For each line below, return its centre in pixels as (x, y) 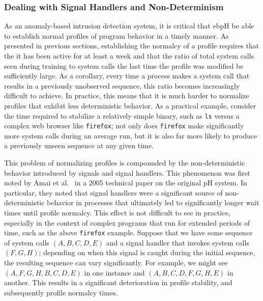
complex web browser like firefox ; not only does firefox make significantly (124, 126)
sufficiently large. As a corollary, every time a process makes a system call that (127, 76)
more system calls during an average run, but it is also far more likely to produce (131, 135)
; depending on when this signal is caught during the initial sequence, (147, 252)
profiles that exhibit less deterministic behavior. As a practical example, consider (130, 105)
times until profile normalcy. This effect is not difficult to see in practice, (117, 213)
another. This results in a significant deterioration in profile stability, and (118, 282)
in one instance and (114, 272)
